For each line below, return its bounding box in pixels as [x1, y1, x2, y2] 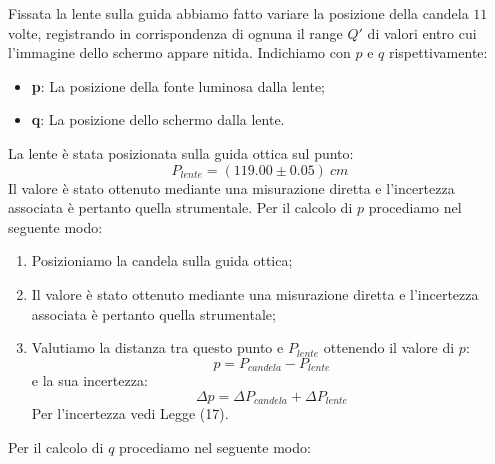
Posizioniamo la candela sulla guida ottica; [31, 250, 293, 271]
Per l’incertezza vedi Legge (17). [31, 403, 229, 424]
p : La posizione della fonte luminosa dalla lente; [31, 75, 325, 96]
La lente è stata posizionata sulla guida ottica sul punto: [8, 142, 354, 163]
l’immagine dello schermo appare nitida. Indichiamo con [8, 42, 351, 63]
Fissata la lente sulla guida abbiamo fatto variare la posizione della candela [8, 3, 469, 23]
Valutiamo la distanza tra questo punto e [31, 337, 284, 358]
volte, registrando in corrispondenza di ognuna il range [8, 22, 343, 43]
